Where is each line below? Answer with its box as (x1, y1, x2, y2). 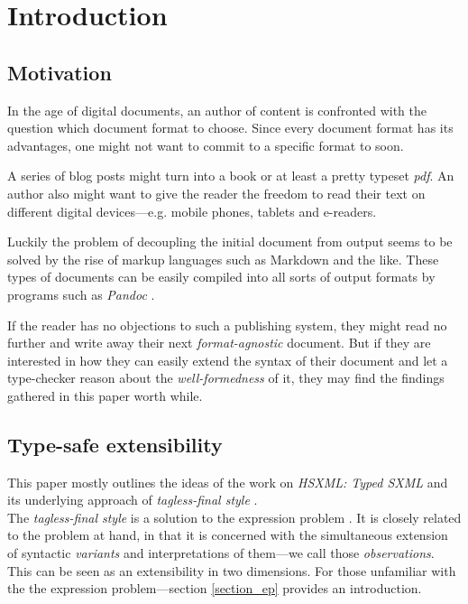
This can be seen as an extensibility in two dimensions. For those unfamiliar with (7, 561, 456, 580)
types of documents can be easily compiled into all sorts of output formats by (7, 267, 436, 286)
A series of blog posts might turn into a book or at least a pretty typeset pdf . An (7, 166, 454, 185)
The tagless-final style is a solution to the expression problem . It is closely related (7, 507, 462, 526)
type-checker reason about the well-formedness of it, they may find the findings (7, 368, 445, 387)
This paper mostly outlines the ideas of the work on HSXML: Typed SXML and (7, 472, 448, 491)
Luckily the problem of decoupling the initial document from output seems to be (7, 232, 453, 251)
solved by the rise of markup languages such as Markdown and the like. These (7, 249, 439, 268)
